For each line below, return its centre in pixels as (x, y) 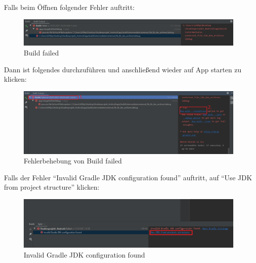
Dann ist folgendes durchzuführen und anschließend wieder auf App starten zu (123, 69)
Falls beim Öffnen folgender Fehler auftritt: (69, 7)
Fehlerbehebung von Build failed (73, 161)
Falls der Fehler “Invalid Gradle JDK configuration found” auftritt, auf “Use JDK (128, 177)
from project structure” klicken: (52, 187)
